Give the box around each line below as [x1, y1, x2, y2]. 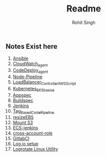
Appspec [12, 92, 32, 98]
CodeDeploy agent [12, 67, 49, 74]
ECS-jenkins [12, 125, 39, 131]
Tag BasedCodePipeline [12, 108, 54, 115]
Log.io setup [12, 141, 39, 147]
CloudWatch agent [12, 61, 48, 68]
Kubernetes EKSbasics [12, 85, 55, 93]
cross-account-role [12, 130, 53, 136]
